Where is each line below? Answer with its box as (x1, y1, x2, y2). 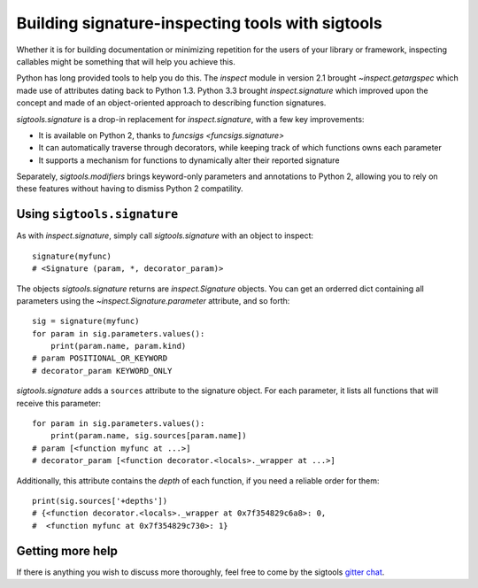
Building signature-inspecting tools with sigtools (16, 13, 382, 33)
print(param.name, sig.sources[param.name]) (50, 430, 247, 441)
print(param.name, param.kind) (50, 341, 187, 352)
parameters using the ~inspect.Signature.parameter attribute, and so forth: (16, 295, 290, 306)
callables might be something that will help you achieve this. (16, 56, 236, 66)
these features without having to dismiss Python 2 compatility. (16, 183, 243, 194)
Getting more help (16, 543, 119, 558)
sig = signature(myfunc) (32, 316, 140, 327)
